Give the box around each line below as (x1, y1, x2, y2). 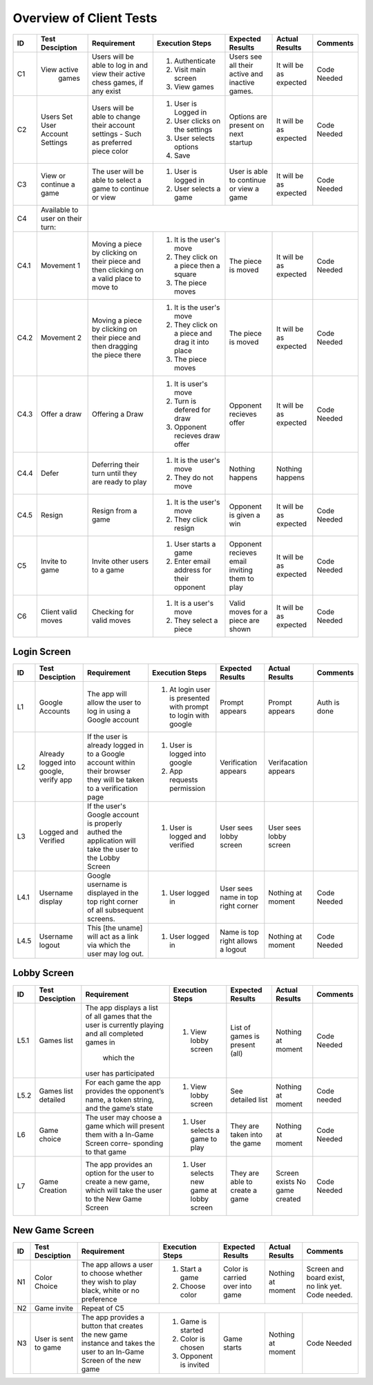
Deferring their (91, 459, 140, 469)
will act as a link (87, 932, 139, 942)
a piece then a (173, 260, 220, 270)
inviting (229, 565, 254, 575)
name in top (220, 892, 259, 902)
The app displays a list (85, 1002, 159, 1012)
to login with (169, 711, 210, 720)
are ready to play (91, 477, 147, 486)
